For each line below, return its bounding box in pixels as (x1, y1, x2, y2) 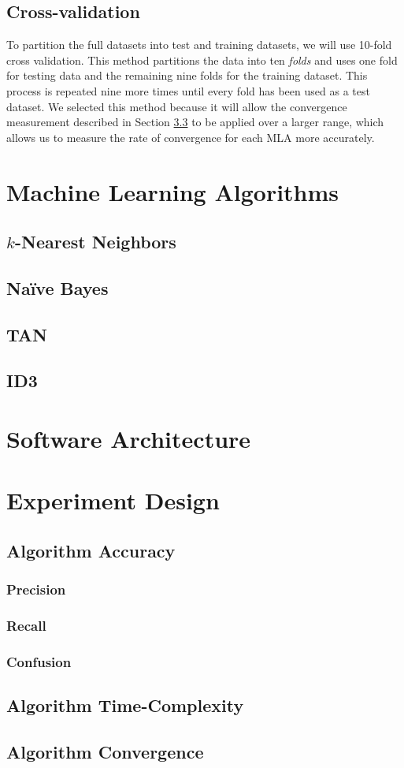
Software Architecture (6, 423, 251, 455)
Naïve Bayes (6, 275, 109, 300)
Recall (6, 616, 46, 636)
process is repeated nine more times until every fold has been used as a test (6, 82, 370, 99)
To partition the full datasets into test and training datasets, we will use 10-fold (6, 36, 392, 53)
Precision (6, 580, 66, 599)
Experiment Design (6, 484, 220, 516)
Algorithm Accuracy (6, 539, 176, 562)
